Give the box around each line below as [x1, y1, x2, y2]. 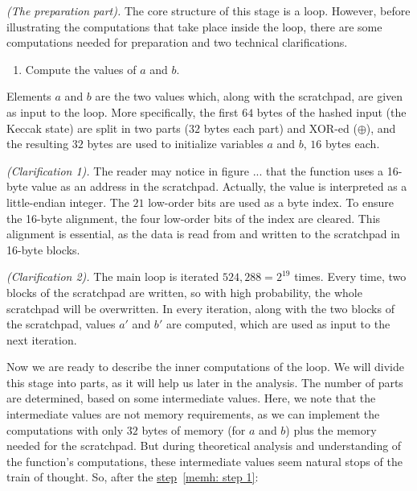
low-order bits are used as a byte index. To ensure [148, 193, 394, 210]
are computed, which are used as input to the [166, 316, 390, 332]
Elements [6, 88, 51, 105]
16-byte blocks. [6, 241, 80, 258]
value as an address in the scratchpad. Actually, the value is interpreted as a [31, 178, 407, 195]
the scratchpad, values [6, 316, 116, 332]
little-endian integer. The [6, 193, 129, 210]
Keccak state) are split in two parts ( [6, 119, 189, 136]
